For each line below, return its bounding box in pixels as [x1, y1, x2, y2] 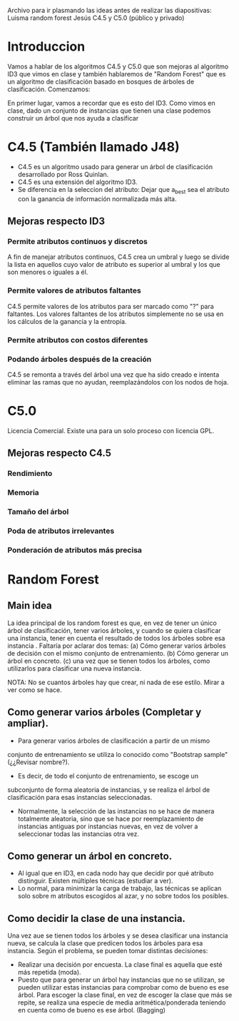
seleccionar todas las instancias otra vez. [17, 829, 139, 838]
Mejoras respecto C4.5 [7, 447, 112, 459]
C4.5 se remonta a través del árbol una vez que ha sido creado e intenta [7, 370, 220, 379]
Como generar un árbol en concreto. [7, 850, 173, 863]
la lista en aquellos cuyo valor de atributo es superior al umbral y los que [7, 260, 220, 269]
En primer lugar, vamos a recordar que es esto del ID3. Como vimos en [7, 98, 215, 107]
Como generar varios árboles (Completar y [7, 706, 202, 718]
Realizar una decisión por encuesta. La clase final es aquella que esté [17, 960, 223, 969]
